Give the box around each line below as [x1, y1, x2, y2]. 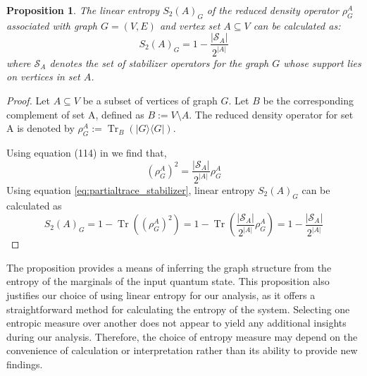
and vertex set [159, 18, 220, 32]
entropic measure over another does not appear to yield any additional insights [6, 315, 347, 330]
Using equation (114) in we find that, [6, 145, 167, 159]
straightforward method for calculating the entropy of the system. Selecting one [6, 301, 350, 316]
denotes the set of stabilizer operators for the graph [49, 55, 269, 70]
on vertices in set [6, 69, 80, 84]
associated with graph [6, 18, 97, 32]
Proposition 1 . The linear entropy [6, 3, 160, 17]
